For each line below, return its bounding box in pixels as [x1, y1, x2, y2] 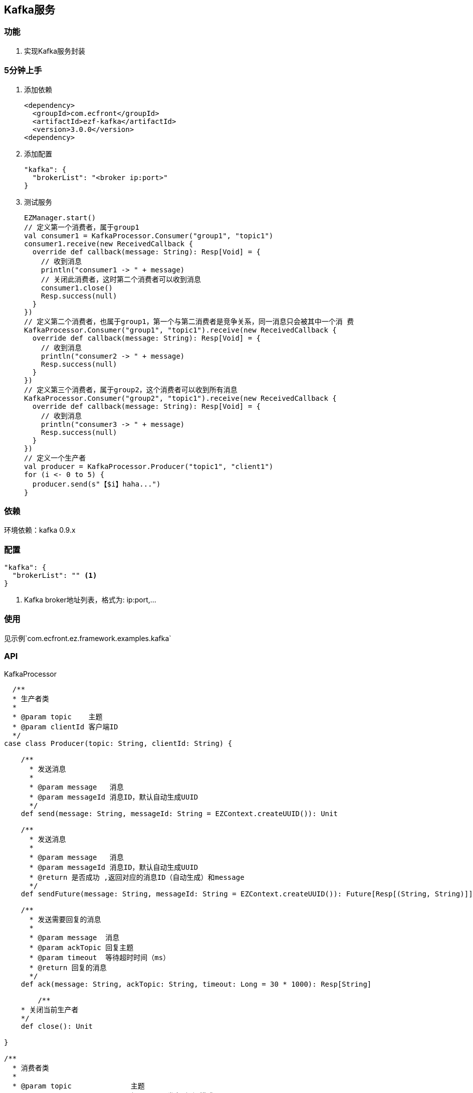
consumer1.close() [41, 283, 113, 292]
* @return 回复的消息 [29, 963, 107, 972]
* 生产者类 [12, 694, 49, 703]
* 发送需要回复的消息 [29, 915, 101, 923]
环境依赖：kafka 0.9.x [4, 526, 76, 535]
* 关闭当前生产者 [21, 1005, 79, 1014]
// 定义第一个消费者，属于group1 [24, 223, 139, 231]
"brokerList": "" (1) [12, 571, 97, 580]
